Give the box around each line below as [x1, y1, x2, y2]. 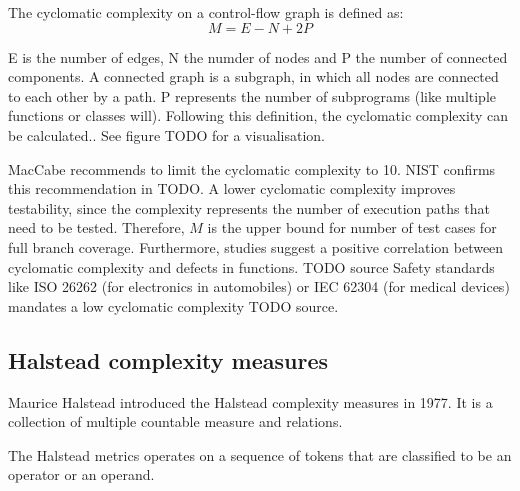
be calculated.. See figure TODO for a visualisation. [8, 124, 326, 145]
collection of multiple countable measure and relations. [8, 411, 343, 432]
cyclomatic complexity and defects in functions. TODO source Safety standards [8, 256, 495, 277]
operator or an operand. [8, 464, 155, 485]
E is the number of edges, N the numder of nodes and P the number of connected [8, 46, 508, 67]
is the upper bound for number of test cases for [207, 217, 497, 238]
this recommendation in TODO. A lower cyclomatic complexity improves [8, 178, 456, 199]
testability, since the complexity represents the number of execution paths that [8, 197, 490, 218]
